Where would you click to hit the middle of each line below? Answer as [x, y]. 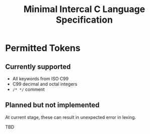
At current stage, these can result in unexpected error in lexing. [71, 117]
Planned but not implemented [52, 105]
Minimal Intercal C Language [84, 9]
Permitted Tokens [43, 48]
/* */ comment [29, 89]
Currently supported [38, 66]
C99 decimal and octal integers [45, 84]
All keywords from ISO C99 [40, 79]
